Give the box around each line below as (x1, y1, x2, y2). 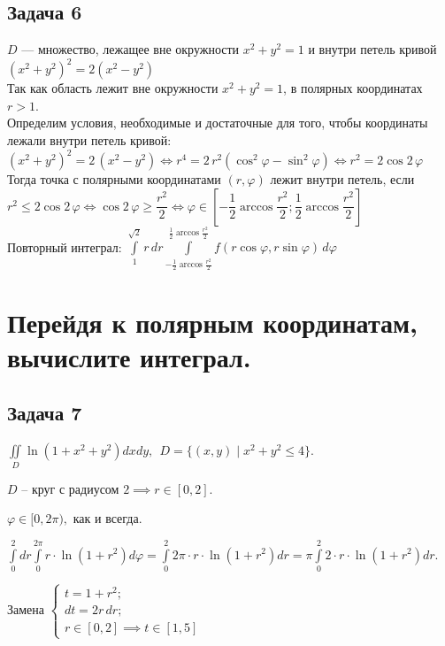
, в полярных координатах (283, 79, 423, 97)
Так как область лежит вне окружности (7, 79, 219, 97)
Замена (7, 600, 45, 619)
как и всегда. (73, 509, 142, 527)
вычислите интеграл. (7, 338, 251, 374)
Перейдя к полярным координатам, (7, 304, 418, 340)
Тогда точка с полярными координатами (7, 170, 221, 188)
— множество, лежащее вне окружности (21, 40, 240, 58)
